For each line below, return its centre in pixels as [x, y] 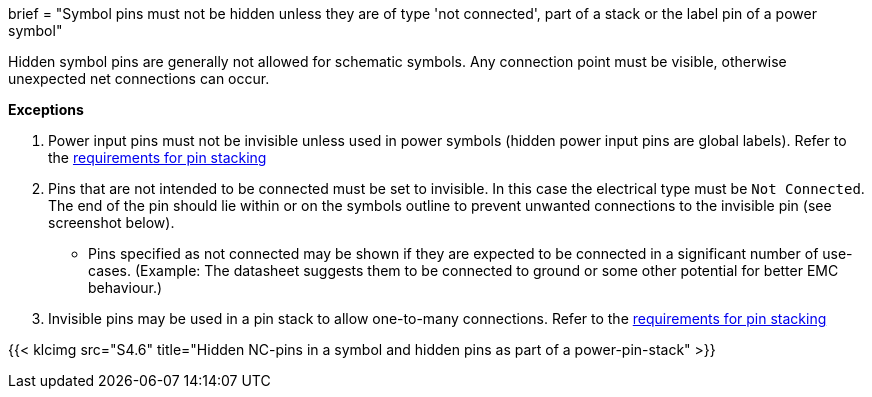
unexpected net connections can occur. [139, 78]
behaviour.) [125, 287]
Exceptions [46, 109]
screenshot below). [111, 222]
